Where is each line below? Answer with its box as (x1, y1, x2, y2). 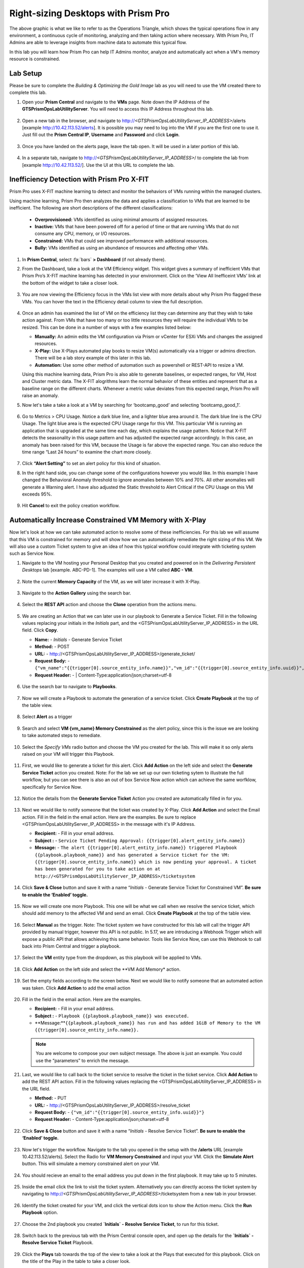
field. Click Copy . (22, 627, 58, 633)
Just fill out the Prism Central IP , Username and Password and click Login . (22, 132, 180, 138)
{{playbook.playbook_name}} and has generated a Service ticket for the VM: (34, 852, 230, 858)
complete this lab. (9, 89, 47, 96)
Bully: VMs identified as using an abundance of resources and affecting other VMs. (34, 245, 209, 251)
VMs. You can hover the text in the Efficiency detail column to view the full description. (22, 298, 203, 304)
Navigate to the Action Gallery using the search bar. (22, 590, 131, 596)
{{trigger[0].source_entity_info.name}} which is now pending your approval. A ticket (34, 859, 257, 865)
